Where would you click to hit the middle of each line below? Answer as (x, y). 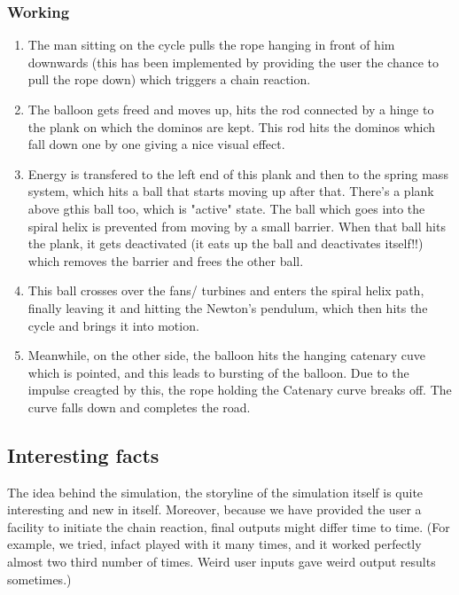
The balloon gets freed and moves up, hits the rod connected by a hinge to (231, 109)
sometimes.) (39, 579)
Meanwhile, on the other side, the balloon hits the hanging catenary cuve (227, 355)
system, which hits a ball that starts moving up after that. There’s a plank (231, 191)
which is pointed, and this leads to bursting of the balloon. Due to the (218, 372)
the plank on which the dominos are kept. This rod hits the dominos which (232, 126)
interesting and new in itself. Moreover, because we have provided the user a (214, 509)
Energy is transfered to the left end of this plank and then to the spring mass (238, 173)
